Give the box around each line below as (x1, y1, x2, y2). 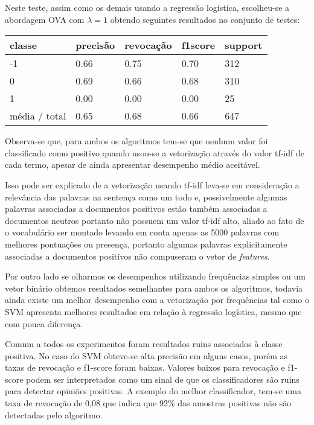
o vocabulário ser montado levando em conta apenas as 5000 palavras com (5, 226, 280, 238)
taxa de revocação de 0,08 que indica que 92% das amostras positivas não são (5, 397, 292, 409)
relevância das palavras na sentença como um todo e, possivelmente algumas (5, 190, 287, 203)
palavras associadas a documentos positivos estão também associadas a (5, 202, 268, 215)
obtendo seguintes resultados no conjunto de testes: (110, 13, 300, 25)
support (225, 38, 263, 53)
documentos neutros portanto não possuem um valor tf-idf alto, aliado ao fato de (5, 214, 304, 226)
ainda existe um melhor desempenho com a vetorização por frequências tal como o (5, 293, 309, 306)
